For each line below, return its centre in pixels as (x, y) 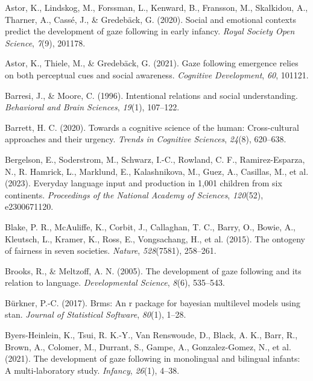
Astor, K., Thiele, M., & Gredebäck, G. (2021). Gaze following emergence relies (152, 63)
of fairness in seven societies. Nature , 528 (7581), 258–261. (111, 250)
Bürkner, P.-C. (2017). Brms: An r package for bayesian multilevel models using (153, 302)
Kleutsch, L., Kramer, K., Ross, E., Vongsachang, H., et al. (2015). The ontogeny (155, 238)
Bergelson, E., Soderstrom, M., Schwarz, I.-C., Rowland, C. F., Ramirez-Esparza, (155, 159)
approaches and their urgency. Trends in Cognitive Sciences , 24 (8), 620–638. (146, 139)
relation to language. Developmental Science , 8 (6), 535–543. (115, 282)
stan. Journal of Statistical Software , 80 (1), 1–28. (96, 314)
